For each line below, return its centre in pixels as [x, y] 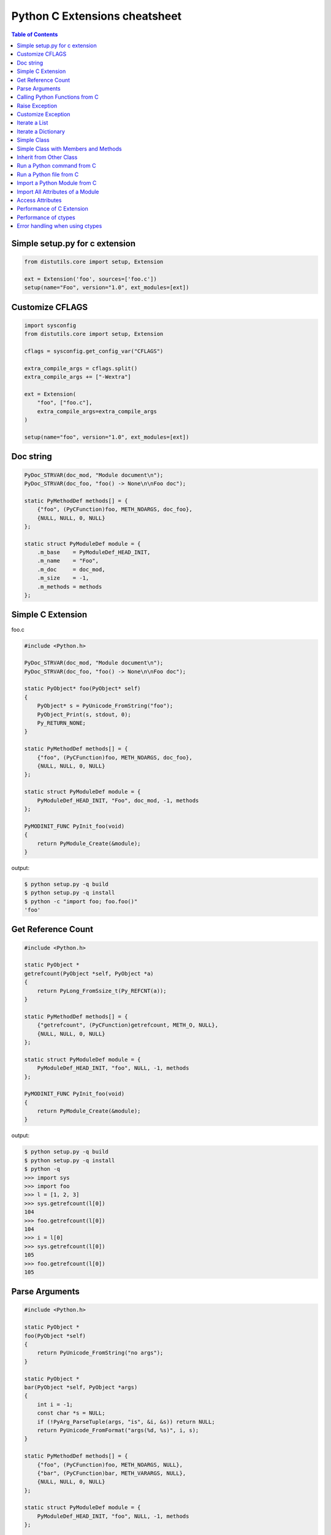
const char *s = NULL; [71, 1413]
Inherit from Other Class [47, 157]
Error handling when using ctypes [59, 226]
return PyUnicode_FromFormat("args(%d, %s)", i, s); [118, 1430]
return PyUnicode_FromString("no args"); [100, 1353]
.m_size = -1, [63, 578]
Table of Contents [35, 34]
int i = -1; [55, 1404]
